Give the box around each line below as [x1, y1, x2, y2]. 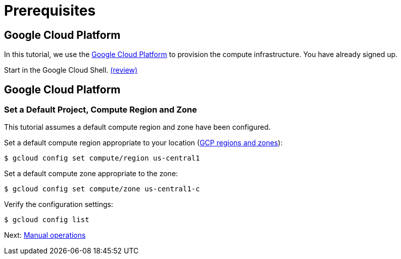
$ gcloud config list [4, 216, 89, 224]
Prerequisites [4, 2, 96, 19]
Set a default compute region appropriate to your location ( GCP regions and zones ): [4, 138, 283, 147]
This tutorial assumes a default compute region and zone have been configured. [4, 123, 271, 132]
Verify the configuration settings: [4, 200, 114, 209]
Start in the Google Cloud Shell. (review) [4, 66, 138, 75]
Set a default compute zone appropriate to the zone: [4, 169, 178, 178]
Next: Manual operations [4, 231, 86, 240]
